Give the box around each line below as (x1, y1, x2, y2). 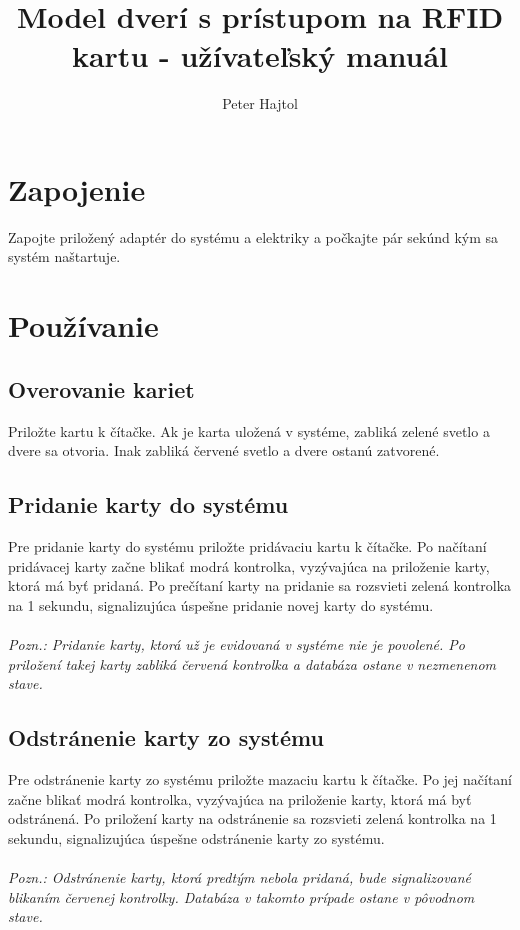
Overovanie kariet (8, 373, 195, 404)
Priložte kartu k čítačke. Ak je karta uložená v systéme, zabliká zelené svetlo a (8, 420, 490, 441)
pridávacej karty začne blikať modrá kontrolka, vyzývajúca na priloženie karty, (8, 555, 490, 576)
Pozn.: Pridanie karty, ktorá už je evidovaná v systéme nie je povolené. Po (8, 633, 466, 654)
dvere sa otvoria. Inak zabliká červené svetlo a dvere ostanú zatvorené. (8, 440, 440, 461)
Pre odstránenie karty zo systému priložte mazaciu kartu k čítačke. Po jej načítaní (8, 768, 513, 789)
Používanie (8, 305, 159, 346)
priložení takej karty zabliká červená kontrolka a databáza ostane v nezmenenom (8, 653, 497, 674)
